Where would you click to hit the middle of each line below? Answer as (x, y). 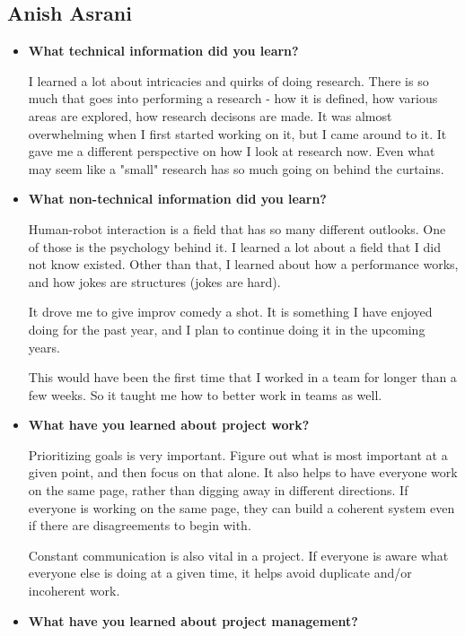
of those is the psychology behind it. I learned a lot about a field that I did (234, 246)
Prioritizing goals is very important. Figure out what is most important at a (238, 454)
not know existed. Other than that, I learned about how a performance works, (243, 264)
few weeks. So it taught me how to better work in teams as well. (205, 394)
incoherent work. (74, 591)
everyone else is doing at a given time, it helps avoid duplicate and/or (220, 573)
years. (44, 347)
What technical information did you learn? (163, 51)
